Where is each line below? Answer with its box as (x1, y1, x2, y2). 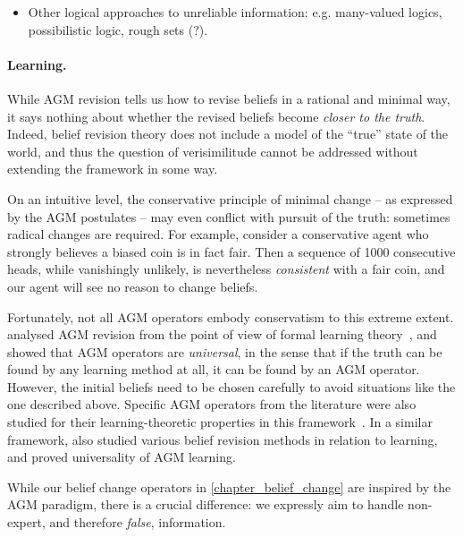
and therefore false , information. (49, 513, 226, 532)
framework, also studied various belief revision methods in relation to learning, (7, 430, 438, 448)
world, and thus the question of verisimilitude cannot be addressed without (7, 141, 418, 160)
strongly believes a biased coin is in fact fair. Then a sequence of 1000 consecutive (7, 242, 456, 260)
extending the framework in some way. (7, 159, 218, 178)
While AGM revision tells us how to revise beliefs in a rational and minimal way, (7, 89, 450, 107)
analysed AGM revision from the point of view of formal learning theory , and (7, 325, 437, 344)
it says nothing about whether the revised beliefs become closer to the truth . (7, 107, 425, 125)
